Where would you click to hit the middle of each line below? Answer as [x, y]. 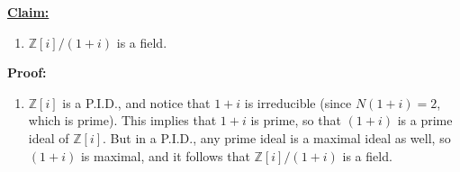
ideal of [49, 137]
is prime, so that [296, 120]
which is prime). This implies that [122, 120]
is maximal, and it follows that [165, 155]
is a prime [425, 120]
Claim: [28, 12]
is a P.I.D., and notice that [136, 102]
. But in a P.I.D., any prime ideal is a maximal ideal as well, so [277, 137]
